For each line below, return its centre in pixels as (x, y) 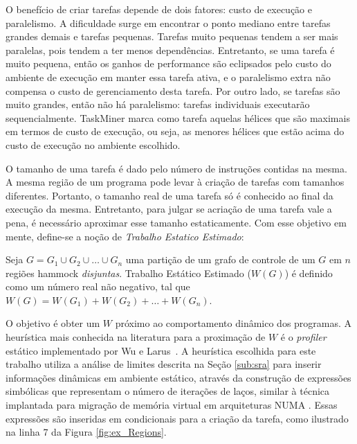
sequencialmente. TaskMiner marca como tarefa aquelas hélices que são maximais (178, 117)
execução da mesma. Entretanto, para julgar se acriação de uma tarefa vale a (169, 209)
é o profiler (303, 337)
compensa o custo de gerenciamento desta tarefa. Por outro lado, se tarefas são (173, 90)
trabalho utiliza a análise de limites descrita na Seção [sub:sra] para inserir (164, 364)
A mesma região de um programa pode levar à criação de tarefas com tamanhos (175, 182)
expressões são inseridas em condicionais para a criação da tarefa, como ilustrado (177, 418)
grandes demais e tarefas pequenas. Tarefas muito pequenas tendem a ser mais (172, 36)
